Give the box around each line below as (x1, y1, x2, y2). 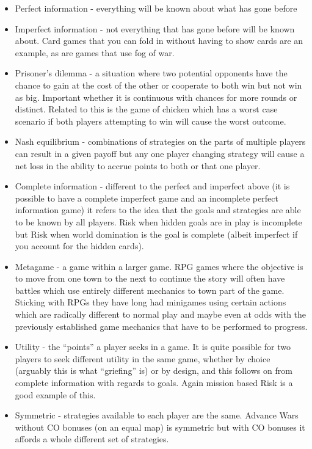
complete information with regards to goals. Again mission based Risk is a (15, 376, 293, 389)
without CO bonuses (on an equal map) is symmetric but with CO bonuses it (15, 420, 305, 433)
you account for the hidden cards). (15, 239, 144, 252)
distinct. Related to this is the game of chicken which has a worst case (15, 103, 278, 115)
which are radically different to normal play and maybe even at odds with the (15, 308, 307, 321)
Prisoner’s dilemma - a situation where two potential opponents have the (15, 67, 288, 79)
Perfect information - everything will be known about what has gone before (15, 2, 297, 14)
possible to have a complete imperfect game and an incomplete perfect (15, 191, 278, 204)
